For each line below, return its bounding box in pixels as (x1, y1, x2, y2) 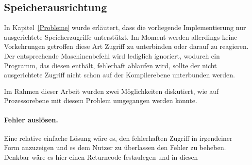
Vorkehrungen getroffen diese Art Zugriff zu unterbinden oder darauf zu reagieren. (4, 41, 249, 51)
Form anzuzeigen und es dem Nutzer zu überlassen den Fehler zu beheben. (4, 142, 226, 152)
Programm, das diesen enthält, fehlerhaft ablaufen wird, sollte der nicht (4, 60, 217, 70)
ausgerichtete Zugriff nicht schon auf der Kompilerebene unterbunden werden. (4, 70, 235, 80)
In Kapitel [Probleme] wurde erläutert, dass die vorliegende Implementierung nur (4, 22, 246, 32)
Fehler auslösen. (4, 114, 58, 124)
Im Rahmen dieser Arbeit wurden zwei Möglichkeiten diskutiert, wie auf (4, 86, 219, 96)
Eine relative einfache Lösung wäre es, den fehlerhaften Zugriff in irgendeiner (4, 133, 233, 143)
